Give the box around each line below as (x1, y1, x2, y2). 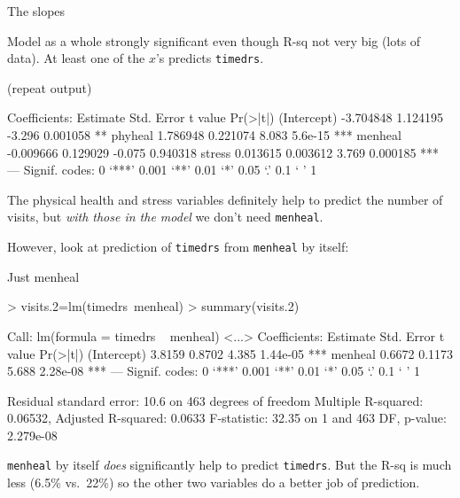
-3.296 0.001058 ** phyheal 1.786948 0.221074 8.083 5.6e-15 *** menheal (7, 126, 402, 144)
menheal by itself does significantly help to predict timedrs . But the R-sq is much (7, 455, 452, 474)
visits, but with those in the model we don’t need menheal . (7, 207, 324, 226)
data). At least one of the (7, 49, 145, 67)
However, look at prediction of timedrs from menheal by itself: (7, 237, 349, 256)
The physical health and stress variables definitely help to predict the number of (7, 190, 443, 208)
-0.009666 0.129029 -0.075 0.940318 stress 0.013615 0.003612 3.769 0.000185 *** (7, 143, 440, 161)
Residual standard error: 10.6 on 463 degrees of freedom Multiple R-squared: (7, 391, 424, 409)
